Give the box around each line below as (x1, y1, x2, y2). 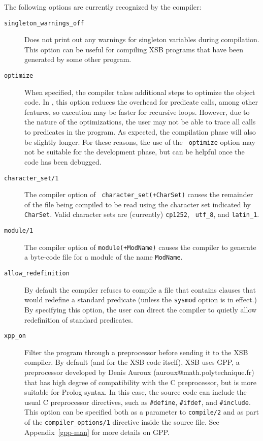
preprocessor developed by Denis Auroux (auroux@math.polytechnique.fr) (24, 367, 254, 377)
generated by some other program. (24, 54, 131, 65)
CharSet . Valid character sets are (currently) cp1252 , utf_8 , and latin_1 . (24, 209, 259, 219)
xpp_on (4, 332, 26, 340)
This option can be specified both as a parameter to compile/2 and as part (24, 406, 259, 417)
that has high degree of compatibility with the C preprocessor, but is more (24, 376, 257, 387)
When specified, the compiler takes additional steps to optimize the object (24, 86, 255, 97)
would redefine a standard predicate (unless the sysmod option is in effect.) (24, 294, 257, 305)
